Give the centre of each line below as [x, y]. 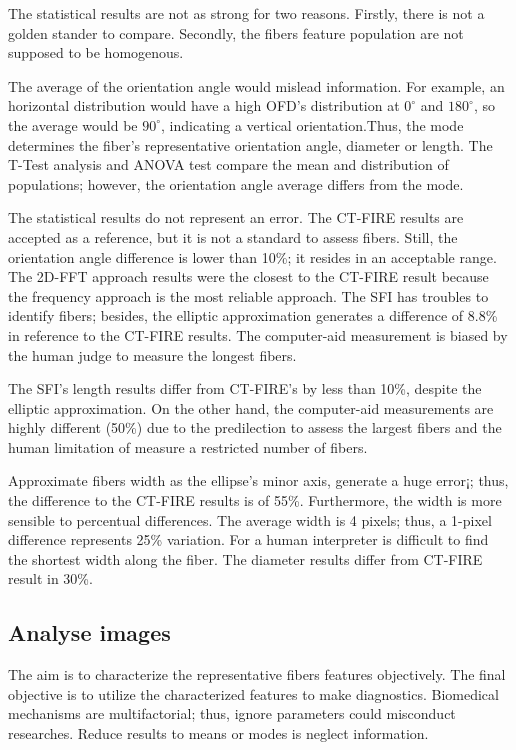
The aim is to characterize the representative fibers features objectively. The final [257, 674]
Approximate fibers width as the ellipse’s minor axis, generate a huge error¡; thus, [258, 480]
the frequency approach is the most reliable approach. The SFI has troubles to [248, 295]
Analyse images [89, 632]
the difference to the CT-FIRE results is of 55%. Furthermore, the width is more [255, 500]
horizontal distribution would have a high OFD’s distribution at [204, 105]
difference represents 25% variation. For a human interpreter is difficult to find [248, 539]
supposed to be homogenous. [96, 52]
